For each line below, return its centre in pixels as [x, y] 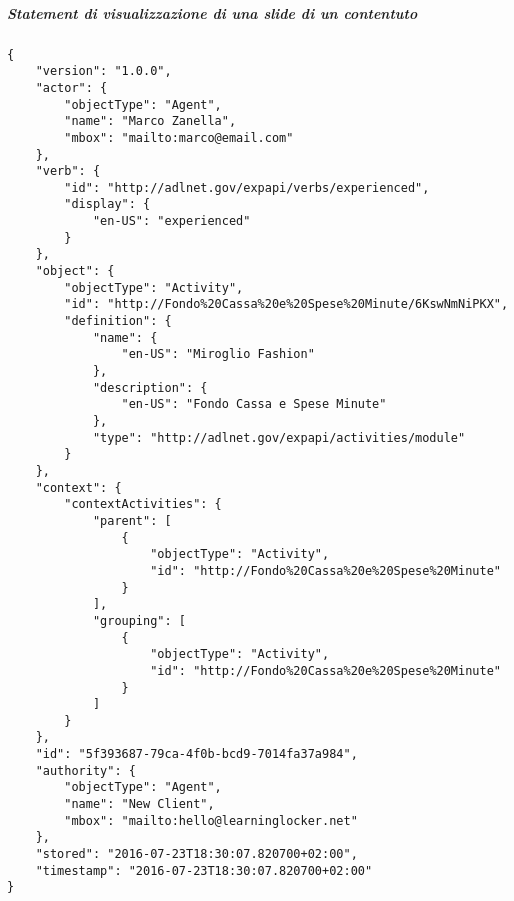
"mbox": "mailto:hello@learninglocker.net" [211, 820]
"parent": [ [132, 520]
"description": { [150, 387]
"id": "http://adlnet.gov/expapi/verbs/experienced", [247, 187]
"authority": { [85, 770]
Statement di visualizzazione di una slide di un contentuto [212, 12]
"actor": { [71, 87]
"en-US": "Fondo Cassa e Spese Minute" [254, 404]
